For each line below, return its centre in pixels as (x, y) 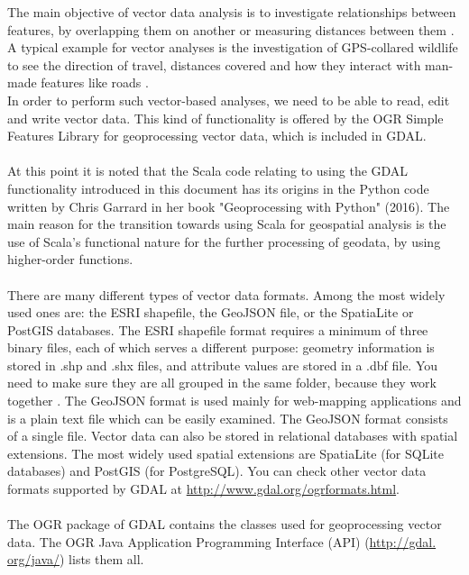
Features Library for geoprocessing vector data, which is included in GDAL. (217, 136)
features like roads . (95, 82)
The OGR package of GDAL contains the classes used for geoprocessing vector (225, 524)
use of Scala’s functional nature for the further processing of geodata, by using (224, 241)
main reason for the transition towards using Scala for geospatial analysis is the (227, 224)
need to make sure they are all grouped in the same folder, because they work (222, 383)
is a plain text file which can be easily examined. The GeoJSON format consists (228, 418)
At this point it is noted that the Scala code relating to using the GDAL (208, 171)
